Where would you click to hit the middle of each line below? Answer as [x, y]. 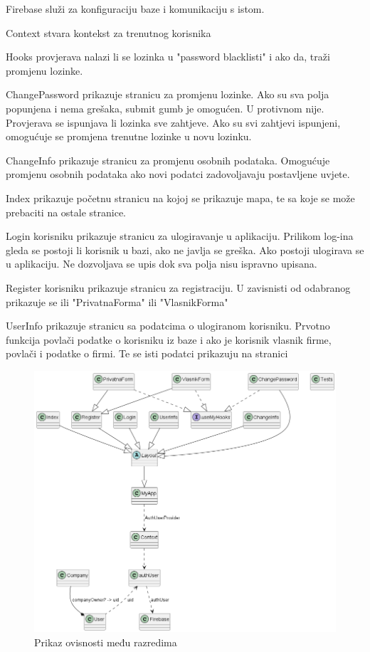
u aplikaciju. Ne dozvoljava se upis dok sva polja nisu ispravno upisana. [162, 264]
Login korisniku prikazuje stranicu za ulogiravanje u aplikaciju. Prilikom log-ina [180, 236]
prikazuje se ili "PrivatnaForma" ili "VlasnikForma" [117, 301]
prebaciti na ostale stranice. [66, 212]
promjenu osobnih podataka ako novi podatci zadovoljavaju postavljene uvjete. [178, 174]
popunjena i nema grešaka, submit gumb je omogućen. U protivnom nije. [165, 108]
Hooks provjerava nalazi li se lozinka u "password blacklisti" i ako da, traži [168, 57]
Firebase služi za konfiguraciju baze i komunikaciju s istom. [135, 9]
